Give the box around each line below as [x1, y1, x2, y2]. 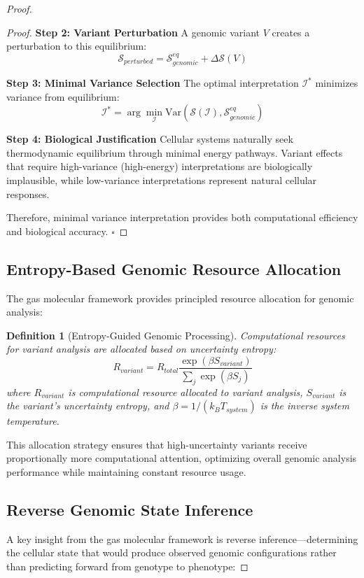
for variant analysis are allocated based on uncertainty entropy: [6, 341, 276, 356]
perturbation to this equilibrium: [6, 38, 147, 53]
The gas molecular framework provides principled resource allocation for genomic [6, 290, 354, 305]
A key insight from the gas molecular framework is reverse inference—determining [6, 531, 358, 546]
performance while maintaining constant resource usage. [6, 465, 246, 479]
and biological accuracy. [6, 223, 108, 238]
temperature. [6, 414, 59, 428]
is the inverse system [260, 398, 349, 413]
